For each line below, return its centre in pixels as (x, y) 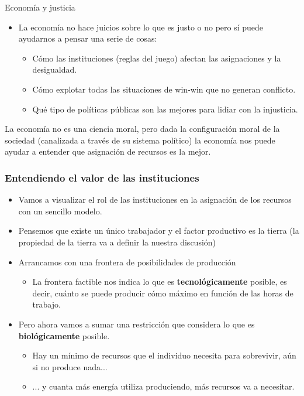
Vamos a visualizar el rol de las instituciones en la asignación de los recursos (155, 199)
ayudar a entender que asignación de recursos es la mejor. (108, 151)
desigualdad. (55, 69)
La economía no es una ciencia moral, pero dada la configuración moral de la (142, 129)
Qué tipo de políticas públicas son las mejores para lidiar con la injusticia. (165, 109)
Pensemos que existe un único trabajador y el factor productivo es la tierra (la (159, 231)
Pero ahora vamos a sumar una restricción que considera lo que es (137, 324)
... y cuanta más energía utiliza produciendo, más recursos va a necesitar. (163, 386)
